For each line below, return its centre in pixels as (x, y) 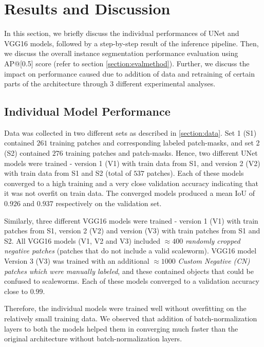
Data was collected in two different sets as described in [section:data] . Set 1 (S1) (130, 132)
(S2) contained (27, 153)
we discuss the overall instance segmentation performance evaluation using (121, 53)
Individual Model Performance (87, 111)
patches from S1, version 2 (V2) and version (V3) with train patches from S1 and (132, 231)
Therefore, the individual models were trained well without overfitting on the (125, 308)
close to (16, 291)
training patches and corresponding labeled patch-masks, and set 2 (155, 143)
